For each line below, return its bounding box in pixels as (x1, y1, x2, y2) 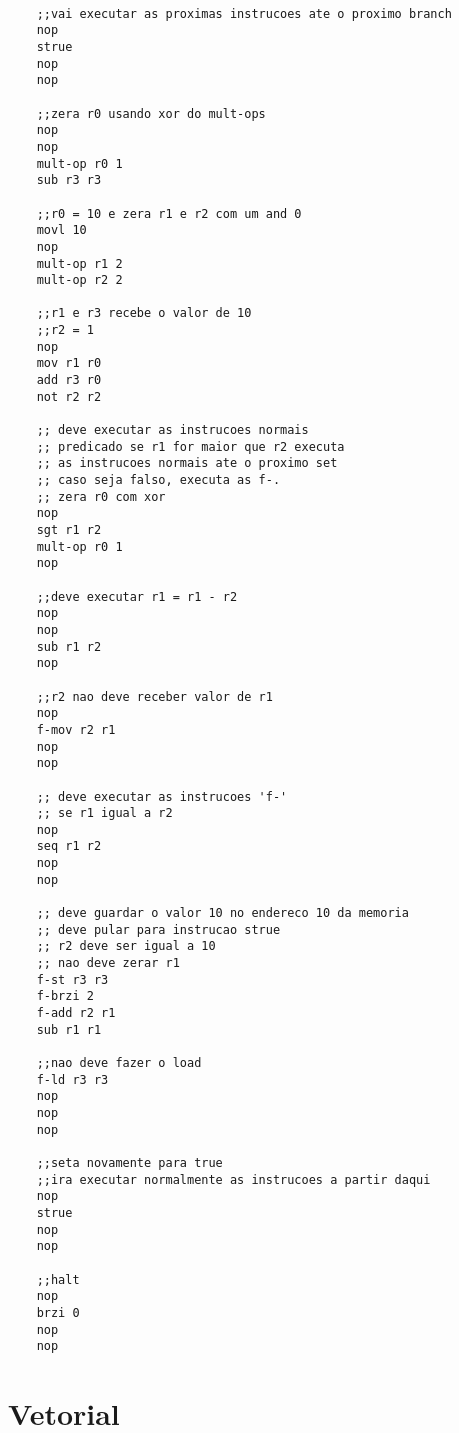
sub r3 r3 (36, 173, 102, 188)
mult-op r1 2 (36, 256, 123, 271)
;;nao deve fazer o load (36, 1056, 202, 1070)
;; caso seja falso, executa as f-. (36, 473, 281, 488)
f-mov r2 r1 (36, 722, 116, 737)
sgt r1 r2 (36, 523, 102, 537)
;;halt (36, 1272, 80, 1287)
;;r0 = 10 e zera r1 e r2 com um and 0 (36, 206, 302, 221)
